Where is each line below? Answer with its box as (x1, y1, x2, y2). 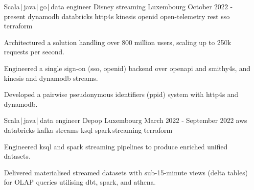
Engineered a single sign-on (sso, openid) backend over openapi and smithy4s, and (4, 63, 251, 73)
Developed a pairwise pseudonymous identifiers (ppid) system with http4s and (4, 89, 238, 99)
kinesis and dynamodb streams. (4, 72, 98, 83)
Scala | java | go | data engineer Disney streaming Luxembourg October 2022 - (4, 1, 233, 11)
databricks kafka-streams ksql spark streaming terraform (4, 124, 173, 135)
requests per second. (4, 47, 65, 57)
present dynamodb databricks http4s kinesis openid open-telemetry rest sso (4, 11, 230, 21)
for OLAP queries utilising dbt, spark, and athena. (4, 177, 156, 187)
